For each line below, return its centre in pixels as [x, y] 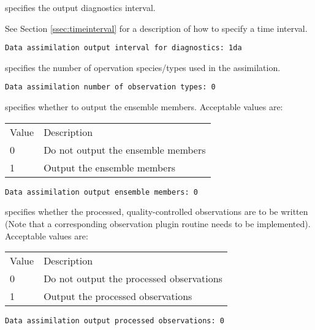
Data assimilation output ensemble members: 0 [101, 192]
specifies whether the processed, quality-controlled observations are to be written [157, 212]
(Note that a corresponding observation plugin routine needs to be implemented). [158, 223]
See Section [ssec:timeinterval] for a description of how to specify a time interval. [156, 28]
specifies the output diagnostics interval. [80, 7]
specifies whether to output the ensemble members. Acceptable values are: [144, 107]
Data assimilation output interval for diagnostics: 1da [123, 48]
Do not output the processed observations [133, 279]
